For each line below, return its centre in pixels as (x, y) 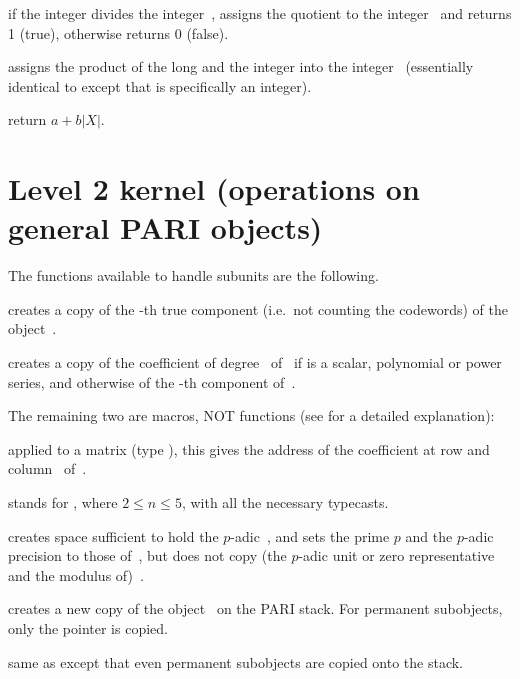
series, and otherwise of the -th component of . (152, 381)
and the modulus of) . (76, 574)
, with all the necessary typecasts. (285, 502)
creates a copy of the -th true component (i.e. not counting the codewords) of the (258, 308)
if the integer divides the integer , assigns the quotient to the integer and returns (260, 13)
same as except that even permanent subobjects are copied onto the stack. (236, 661)
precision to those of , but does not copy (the (147, 555)
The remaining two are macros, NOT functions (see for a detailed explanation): (251, 415)
